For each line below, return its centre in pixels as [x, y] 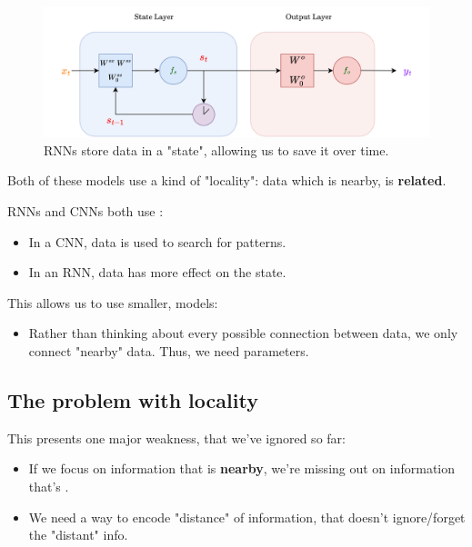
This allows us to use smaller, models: [113, 302]
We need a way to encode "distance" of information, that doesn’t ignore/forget [247, 517]
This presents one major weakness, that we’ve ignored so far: [176, 438]
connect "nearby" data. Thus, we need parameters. [169, 351]
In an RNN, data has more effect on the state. [157, 272]
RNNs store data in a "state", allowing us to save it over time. [216, 149]
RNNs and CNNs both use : [85, 211]
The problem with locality [133, 400]
